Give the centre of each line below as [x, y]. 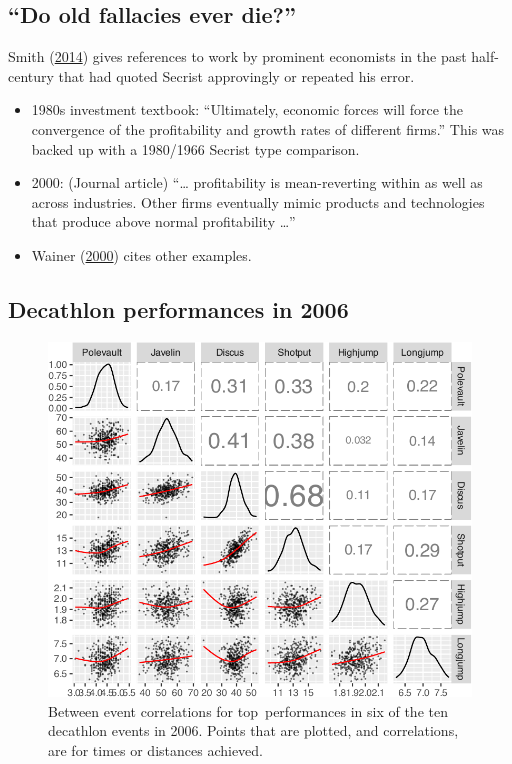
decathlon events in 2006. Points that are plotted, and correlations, [253, 730]
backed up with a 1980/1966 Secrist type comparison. [195, 148]
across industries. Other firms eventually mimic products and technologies [258, 201]
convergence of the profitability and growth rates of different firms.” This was [268, 128]
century [31, 75]
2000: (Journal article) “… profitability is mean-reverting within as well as [257, 182]
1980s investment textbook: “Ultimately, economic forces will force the [247, 109]
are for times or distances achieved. [155, 750]
